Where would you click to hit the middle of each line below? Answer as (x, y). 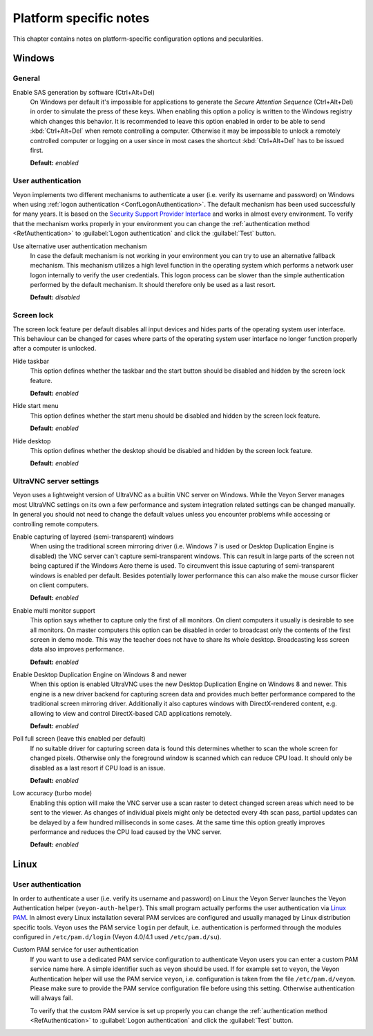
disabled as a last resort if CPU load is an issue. (98, 768)
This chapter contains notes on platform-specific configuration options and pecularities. (138, 39)
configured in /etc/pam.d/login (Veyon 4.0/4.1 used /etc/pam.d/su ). (117, 937)
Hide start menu (36, 406)
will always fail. (51, 998)
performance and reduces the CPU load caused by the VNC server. (126, 832)
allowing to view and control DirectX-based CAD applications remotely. (131, 713)
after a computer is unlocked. (55, 349)
